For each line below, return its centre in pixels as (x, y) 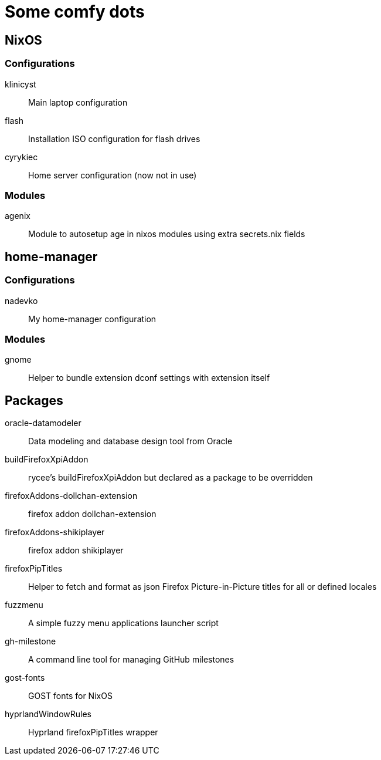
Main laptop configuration (78, 102)
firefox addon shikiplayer (76, 550)
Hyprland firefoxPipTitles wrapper (93, 732)
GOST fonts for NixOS (70, 696)
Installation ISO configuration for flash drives (114, 139)
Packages (34, 400)
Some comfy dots (75, 12)
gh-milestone (30, 641)
